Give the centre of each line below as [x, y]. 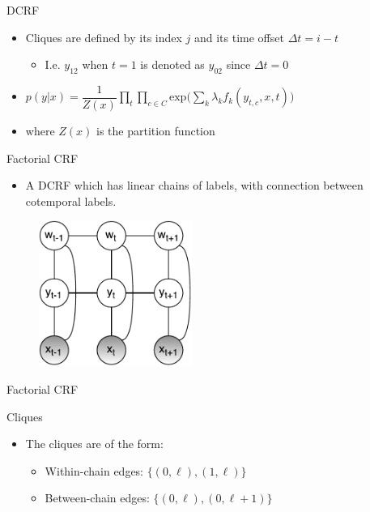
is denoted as [172, 64]
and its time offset [239, 37]
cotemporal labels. [71, 201]
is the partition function [155, 131]
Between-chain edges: [97, 498]
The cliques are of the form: [94, 444]
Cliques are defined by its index [104, 37]
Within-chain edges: [94, 470]
